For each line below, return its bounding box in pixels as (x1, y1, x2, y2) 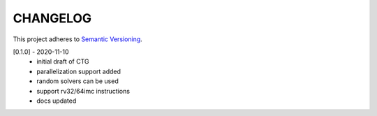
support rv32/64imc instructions (36, 87, 131, 95)
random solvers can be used (36, 77, 119, 85)
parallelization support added (36, 67, 121, 75)
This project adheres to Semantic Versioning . (13, 35, 142, 43)
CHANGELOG (13, 10, 92, 26)
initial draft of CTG (36, 57, 89, 66)
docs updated (36, 96, 77, 105)
